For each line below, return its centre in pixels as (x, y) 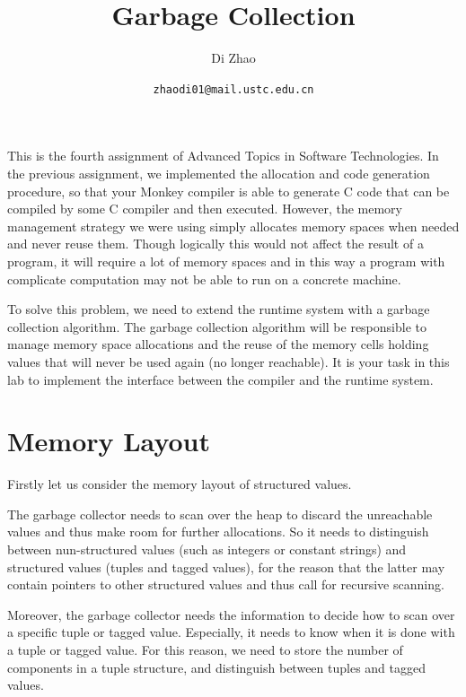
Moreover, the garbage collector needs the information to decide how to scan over (231, 614)
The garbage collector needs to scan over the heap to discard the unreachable (220, 514)
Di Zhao (233, 58)
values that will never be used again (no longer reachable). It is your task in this (229, 361)
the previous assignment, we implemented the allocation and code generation (219, 173)
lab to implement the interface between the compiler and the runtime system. (220, 379)
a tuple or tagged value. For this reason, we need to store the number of (205, 649)
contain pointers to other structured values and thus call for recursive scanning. (226, 584)
